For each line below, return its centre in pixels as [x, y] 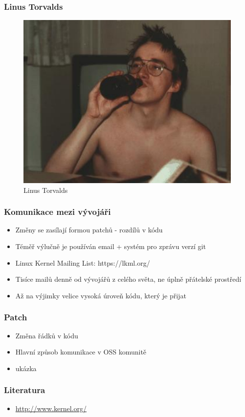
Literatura [25, 390]
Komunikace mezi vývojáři [57, 212]
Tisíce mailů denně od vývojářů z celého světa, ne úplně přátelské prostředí [128, 279]
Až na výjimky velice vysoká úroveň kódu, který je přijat [101, 295]
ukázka [26, 368]
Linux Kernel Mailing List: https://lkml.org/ [83, 262]
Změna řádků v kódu [47, 335]
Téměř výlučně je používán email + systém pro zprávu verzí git [111, 246]
